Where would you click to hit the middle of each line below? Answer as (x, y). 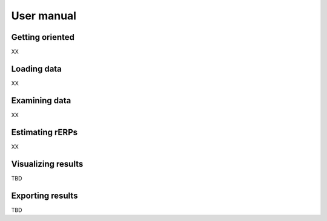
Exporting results (45, 195)
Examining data (41, 101)
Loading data (36, 69)
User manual (44, 16)
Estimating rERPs (45, 132)
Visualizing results (47, 164)
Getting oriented (43, 37)
